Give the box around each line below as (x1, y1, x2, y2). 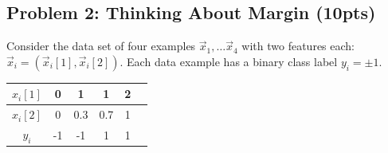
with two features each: (241, 37, 355, 54)
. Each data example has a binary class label (120, 53, 338, 69)
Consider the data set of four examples (6, 37, 196, 54)
